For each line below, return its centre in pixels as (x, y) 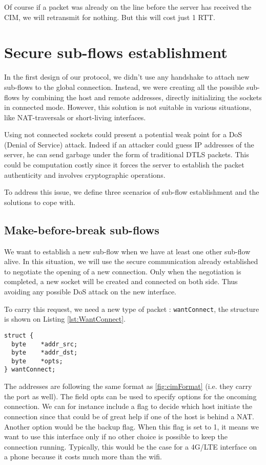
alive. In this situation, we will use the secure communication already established (131, 261)
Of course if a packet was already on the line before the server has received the (128, 7)
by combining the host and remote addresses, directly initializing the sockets (142, 97)
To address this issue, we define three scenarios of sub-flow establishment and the (132, 192)
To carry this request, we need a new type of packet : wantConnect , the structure (132, 309)
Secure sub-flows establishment (116, 52)
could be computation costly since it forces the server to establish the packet (124, 165)
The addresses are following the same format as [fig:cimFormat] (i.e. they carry (128, 386)
